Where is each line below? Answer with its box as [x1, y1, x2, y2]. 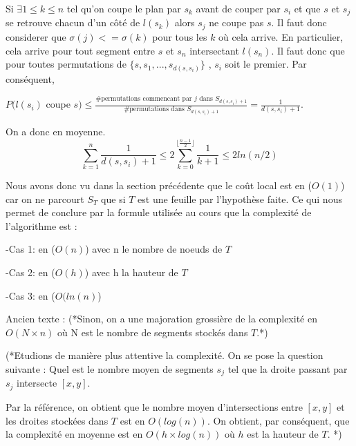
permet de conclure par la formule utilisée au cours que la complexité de [6, 205, 312, 220]
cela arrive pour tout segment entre [6, 43, 156, 57]
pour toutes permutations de [6, 57, 127, 71]
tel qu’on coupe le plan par [66, 1, 181, 15]
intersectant [189, 43, 239, 57]
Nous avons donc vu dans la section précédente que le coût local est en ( [6, 178, 312, 193]
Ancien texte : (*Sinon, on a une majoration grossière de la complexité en [6, 311, 317, 326]
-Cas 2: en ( [6, 265, 55, 280]
